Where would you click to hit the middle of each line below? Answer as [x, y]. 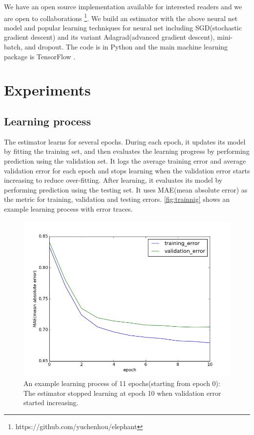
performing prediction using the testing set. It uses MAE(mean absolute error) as [126, 189]
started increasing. [51, 402]
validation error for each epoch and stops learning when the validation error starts [127, 170]
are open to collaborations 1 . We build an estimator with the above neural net [121, 17]
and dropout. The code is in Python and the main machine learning [126, 47]
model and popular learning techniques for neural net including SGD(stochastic [123, 27]
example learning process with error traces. [68, 208]
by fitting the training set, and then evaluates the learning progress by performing [127, 151]
